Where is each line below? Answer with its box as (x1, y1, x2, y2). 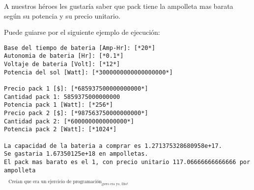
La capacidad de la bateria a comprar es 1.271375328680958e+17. (4, 142, 222, 149)
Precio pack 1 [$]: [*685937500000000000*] (4, 85, 148, 93)
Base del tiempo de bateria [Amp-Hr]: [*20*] (4, 44, 155, 51)
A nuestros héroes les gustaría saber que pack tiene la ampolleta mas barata (4, 1, 233, 11)
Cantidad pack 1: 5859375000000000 (4, 93, 120, 100)
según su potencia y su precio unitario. (4, 10, 120, 21)
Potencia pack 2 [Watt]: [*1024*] (4, 126, 117, 133)
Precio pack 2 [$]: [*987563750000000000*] (4, 110, 148, 117)
